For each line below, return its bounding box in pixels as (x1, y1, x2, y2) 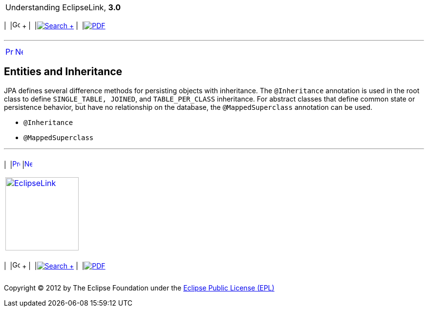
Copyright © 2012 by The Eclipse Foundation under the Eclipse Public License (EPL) (4, 283, 275, 292)
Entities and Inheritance (4, 65, 123, 78)
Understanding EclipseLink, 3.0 (5, 2, 121, 12)
